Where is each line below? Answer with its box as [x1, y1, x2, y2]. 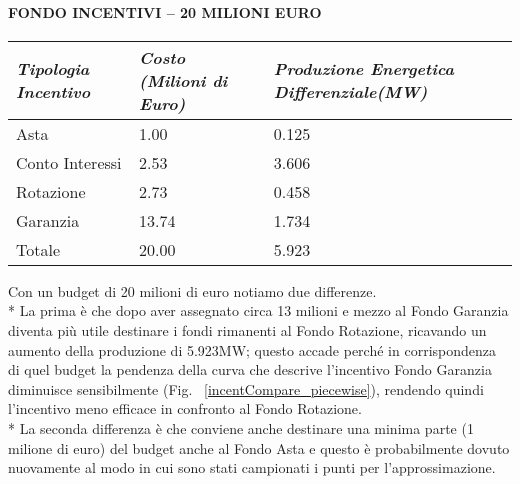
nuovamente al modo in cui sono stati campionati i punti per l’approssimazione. [8, 457, 496, 478]
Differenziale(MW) [273, 80, 428, 104]
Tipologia [16, 57, 90, 81]
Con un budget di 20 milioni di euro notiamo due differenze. [8, 280, 377, 301]
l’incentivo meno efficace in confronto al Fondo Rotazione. [8, 398, 362, 419]
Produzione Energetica [273, 57, 454, 81]
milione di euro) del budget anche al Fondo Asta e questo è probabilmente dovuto [8, 437, 510, 458]
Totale [16, 237, 61, 261]
